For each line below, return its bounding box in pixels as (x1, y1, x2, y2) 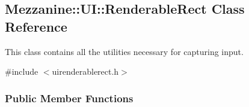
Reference (5, 17, 67, 35)
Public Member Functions (5, 90, 134, 105)
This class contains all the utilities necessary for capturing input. (5, 45, 244, 57)
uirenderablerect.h (52, 65, 119, 78)
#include (5, 65, 38, 78)
